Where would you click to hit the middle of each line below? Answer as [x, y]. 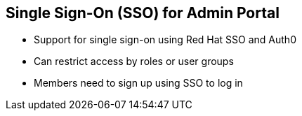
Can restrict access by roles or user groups [134, 61]
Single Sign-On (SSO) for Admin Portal [143, 13]
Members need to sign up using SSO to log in [138, 83]
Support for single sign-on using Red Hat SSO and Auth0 [165, 40]
